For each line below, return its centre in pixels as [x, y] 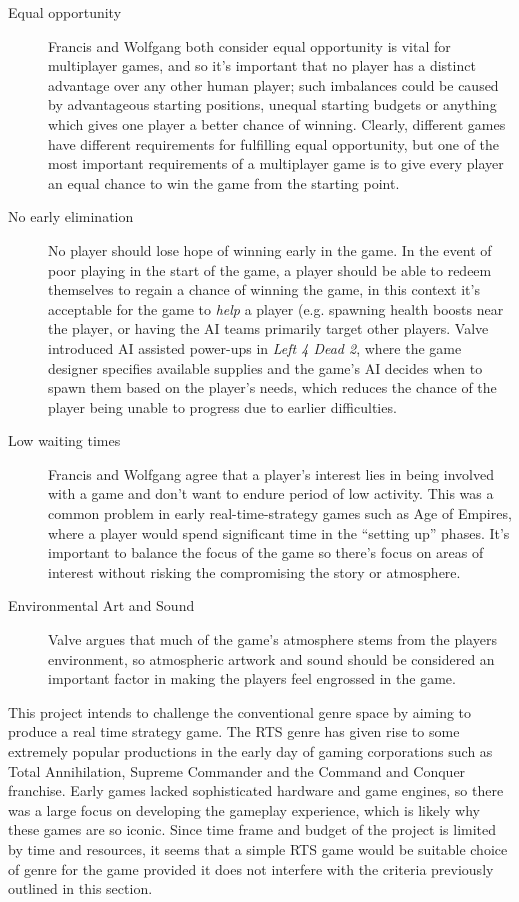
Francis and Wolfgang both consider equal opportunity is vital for [249, 45]
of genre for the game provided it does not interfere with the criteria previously [251, 868]
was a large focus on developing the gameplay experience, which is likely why [244, 809]
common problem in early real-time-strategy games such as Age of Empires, [280, 513]
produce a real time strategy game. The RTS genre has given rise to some [234, 731]
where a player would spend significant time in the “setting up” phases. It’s [279, 532]
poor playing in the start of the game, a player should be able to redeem [270, 269]
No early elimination [71, 216]
